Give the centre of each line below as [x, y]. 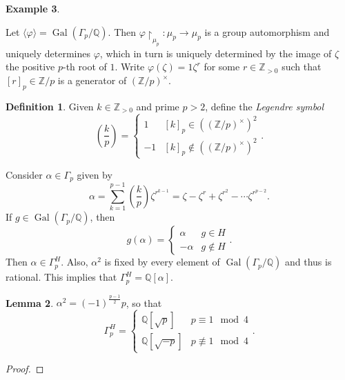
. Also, [75, 262]
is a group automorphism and [267, 31]
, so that [144, 302]
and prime [158, 106]
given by [95, 174]
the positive [30, 67]
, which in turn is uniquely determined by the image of [216, 53]
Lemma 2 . [30, 302]
